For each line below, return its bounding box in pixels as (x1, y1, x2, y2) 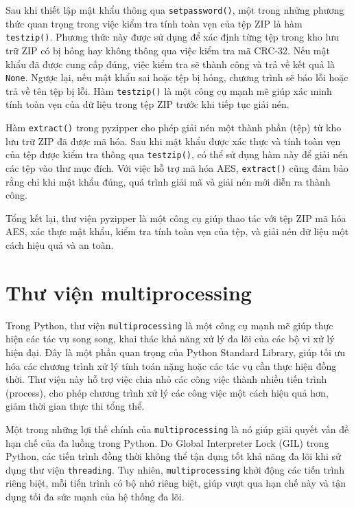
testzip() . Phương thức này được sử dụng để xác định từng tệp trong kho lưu (5, 30, 339, 44)
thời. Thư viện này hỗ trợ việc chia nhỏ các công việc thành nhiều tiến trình (5, 372, 327, 386)
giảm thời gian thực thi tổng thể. (5, 399, 145, 413)
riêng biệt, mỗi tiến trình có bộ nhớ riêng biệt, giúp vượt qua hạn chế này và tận (5, 476, 346, 490)
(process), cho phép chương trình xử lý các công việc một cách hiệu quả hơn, (5, 385, 329, 399)
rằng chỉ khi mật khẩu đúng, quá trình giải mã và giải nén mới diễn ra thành (5, 174, 331, 188)
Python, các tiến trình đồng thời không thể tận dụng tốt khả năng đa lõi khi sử (5, 449, 341, 463)
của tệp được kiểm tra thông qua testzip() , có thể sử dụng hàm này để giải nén (5, 147, 348, 162)
